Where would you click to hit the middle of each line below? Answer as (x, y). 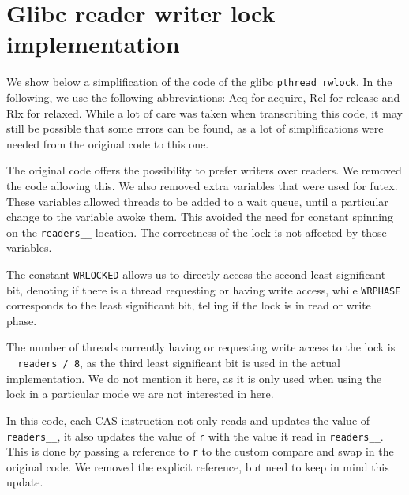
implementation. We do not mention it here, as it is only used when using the (194, 378)
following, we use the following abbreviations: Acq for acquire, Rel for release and (203, 97)
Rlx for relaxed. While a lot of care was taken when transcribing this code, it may (204, 112)
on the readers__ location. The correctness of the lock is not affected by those (197, 232)
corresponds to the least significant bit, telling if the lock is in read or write (189, 305)
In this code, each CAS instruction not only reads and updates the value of (188, 420)
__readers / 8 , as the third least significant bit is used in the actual (173, 363)
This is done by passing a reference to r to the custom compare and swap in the (200, 451)
